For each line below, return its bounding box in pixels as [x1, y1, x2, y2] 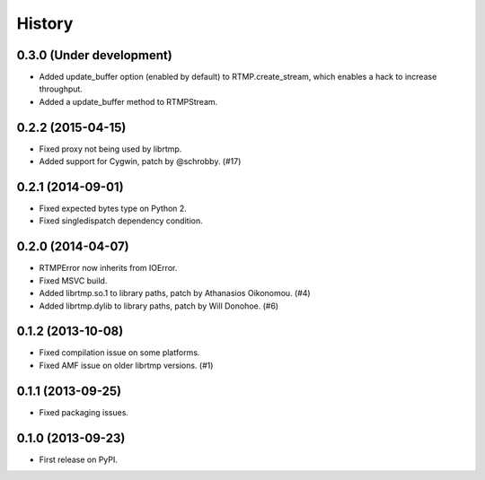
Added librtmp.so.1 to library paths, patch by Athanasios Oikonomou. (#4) [39, 288, 311, 299]
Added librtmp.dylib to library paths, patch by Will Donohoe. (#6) [39, 301, 278, 311]
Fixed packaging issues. [39, 406, 129, 417]
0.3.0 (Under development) [16, 48, 172, 63]
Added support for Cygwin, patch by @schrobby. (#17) [39, 156, 242, 167]
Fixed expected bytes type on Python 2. [39, 203, 188, 214]
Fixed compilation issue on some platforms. [39, 347, 200, 358]
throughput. [39, 83, 83, 94]
